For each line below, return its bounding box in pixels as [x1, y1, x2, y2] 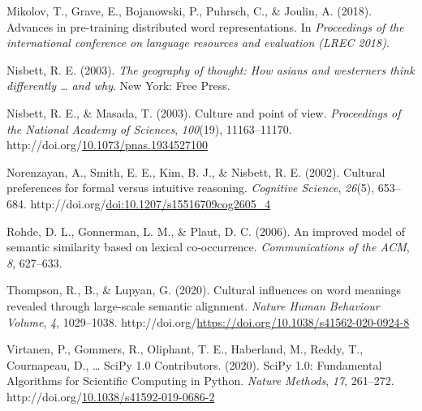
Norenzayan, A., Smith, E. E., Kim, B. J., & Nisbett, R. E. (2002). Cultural [6, 163, 385, 180]
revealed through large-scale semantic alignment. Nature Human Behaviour [6, 297, 380, 314]
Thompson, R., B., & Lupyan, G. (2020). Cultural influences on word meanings [6, 281, 401, 298]
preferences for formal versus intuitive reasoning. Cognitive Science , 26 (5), [6, 179, 375, 196]
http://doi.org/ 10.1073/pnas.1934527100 [6, 136, 208, 153]
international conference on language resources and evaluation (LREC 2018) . [6, 34, 390, 51]
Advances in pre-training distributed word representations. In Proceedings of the [6, 18, 404, 35]
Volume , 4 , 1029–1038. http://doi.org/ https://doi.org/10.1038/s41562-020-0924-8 [6, 313, 410, 330]
